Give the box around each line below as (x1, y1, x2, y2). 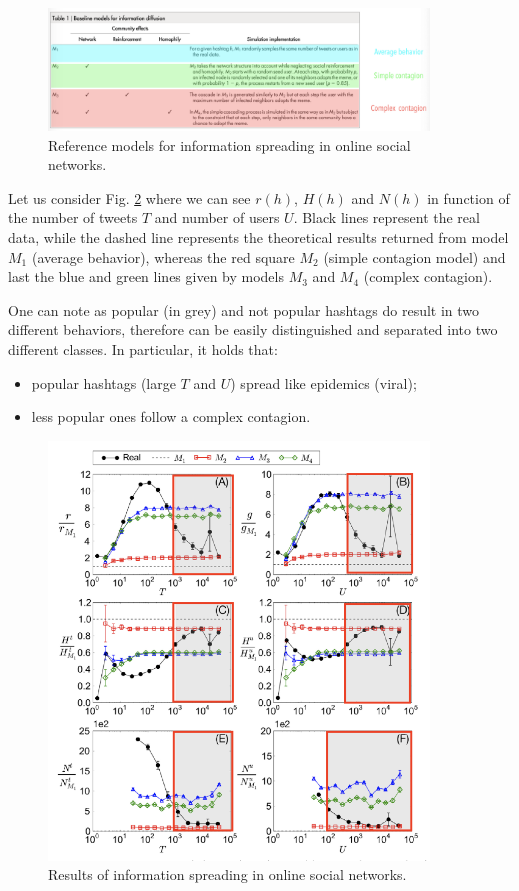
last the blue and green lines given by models (8, 266, 284, 287)
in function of (427, 187, 510, 208)
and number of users (154, 207, 280, 228)
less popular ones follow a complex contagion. (31, 406, 311, 427)
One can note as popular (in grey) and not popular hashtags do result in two (8, 299, 480, 320)
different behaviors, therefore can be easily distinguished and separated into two (8, 319, 498, 340)
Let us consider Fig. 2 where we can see (8, 187, 251, 208)
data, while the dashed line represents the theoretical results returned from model (8, 226, 509, 247)
